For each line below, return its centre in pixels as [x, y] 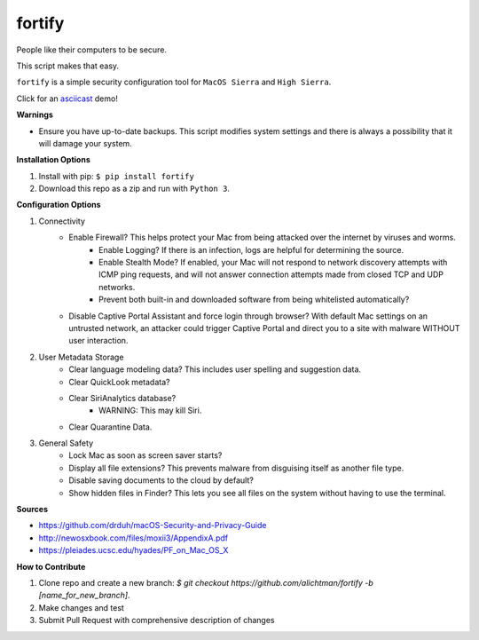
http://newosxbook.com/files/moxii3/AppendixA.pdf [133, 538]
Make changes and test [81, 607]
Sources [32, 510]
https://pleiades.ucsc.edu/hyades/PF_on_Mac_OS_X [133, 550]
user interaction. [98, 341]
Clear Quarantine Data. [110, 427]
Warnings [35, 115]
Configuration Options [59, 205]
